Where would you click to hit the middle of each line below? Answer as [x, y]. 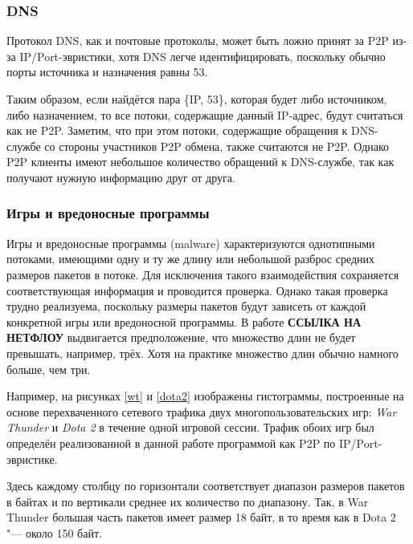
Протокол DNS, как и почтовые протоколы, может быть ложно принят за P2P [198, 41]
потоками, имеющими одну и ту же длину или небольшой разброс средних [191, 259]
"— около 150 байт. [54, 532]
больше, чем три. [49, 369]
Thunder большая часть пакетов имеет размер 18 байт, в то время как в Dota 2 [201, 517]
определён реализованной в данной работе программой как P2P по [171, 443]
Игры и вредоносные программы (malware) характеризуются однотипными [191, 243]
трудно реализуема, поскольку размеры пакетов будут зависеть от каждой [186, 306]
